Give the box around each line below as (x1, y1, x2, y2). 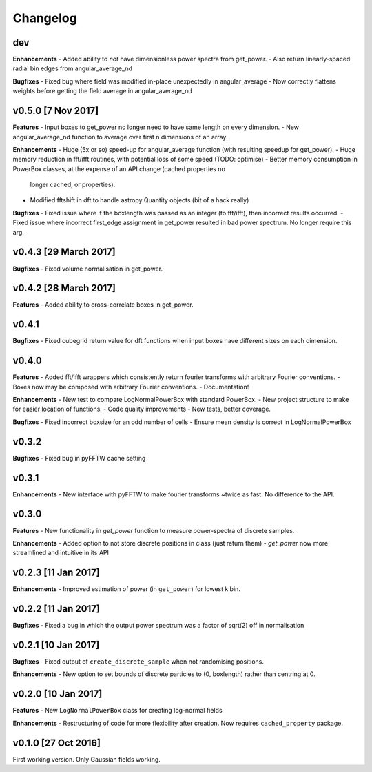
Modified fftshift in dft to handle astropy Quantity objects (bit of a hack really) (30, 196, 249, 204)
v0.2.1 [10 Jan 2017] (12, 639, 100, 650)
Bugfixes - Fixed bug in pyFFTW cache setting (12, 454, 146, 462)
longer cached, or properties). (30, 180, 116, 189)
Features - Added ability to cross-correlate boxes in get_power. (12, 300, 194, 309)
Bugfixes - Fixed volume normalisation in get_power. (12, 264, 163, 273)
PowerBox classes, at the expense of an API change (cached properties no (12, 164, 225, 173)
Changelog (12, 10, 77, 26)
